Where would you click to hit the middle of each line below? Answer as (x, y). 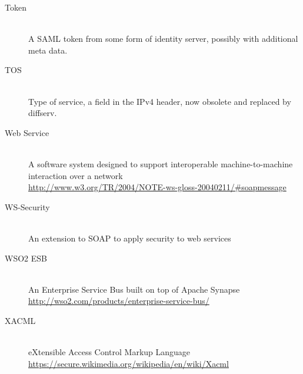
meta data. (48, 50)
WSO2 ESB (26, 258)
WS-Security (27, 206)
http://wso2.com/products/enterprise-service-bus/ (119, 301)
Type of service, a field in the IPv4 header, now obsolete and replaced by (160, 101)
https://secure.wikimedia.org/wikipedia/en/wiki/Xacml (129, 363)
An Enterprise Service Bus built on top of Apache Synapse (134, 289)
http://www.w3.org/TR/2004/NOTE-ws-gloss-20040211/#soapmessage (157, 187)
